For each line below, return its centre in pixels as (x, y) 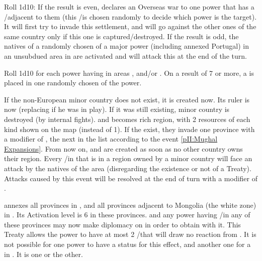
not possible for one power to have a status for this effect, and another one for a (127, 244)
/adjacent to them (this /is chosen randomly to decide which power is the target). (130, 16)
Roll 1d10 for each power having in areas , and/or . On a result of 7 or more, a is (129, 73)
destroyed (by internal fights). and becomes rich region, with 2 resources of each (127, 119)
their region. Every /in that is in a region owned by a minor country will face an (128, 158)
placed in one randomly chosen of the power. (73, 83)
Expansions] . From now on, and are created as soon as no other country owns (123, 148)
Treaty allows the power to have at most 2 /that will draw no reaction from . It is (130, 234)
